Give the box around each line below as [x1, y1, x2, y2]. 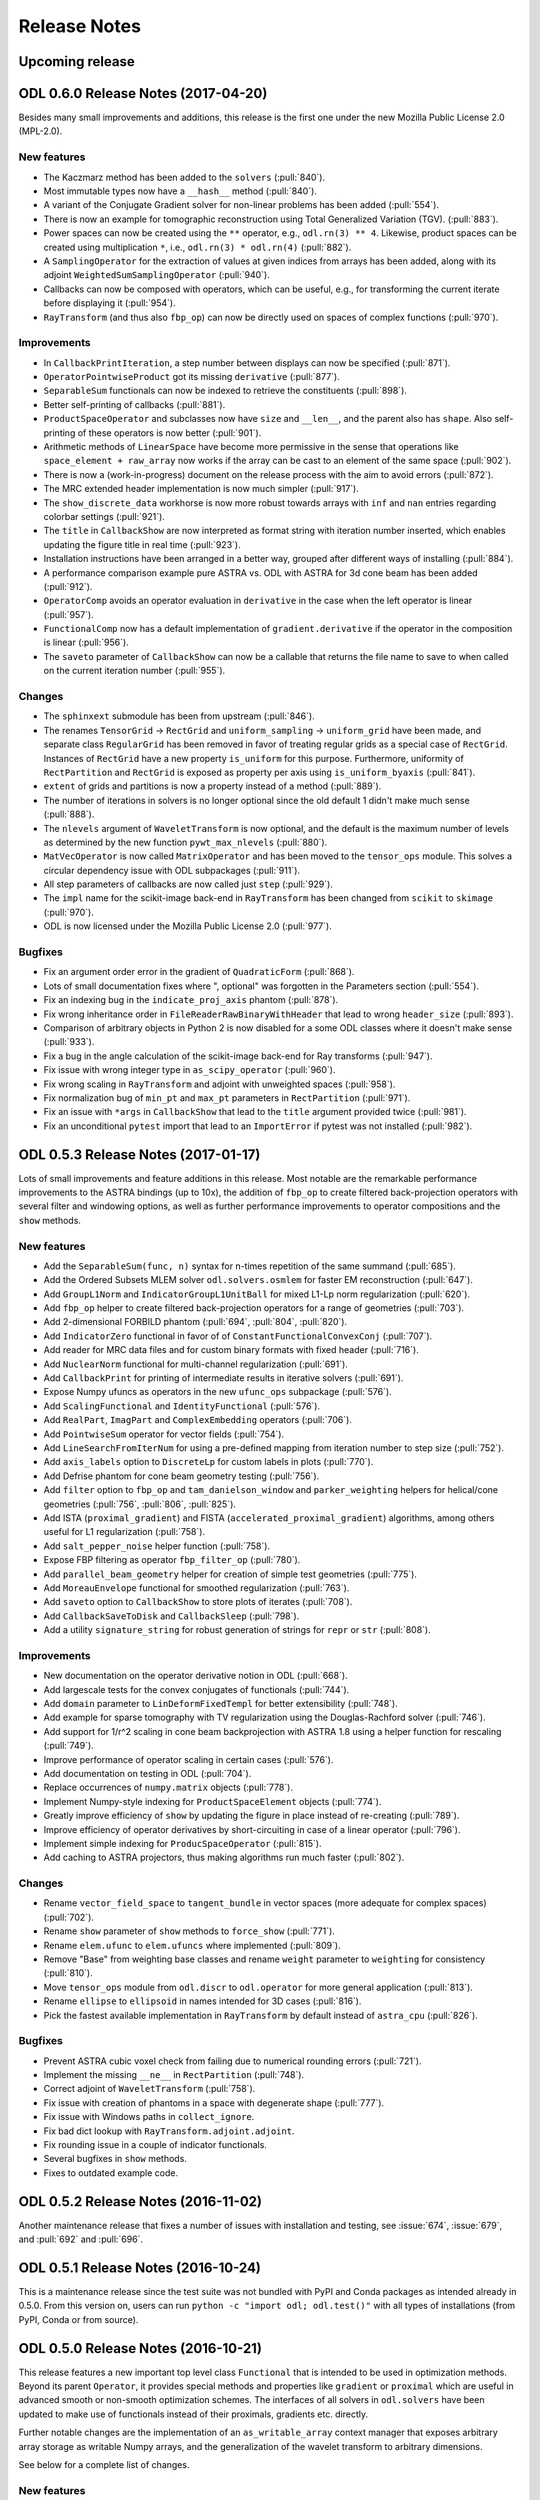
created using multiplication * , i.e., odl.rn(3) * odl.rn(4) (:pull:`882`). [43, 241, 352, 253]
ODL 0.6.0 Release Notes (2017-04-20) [18, 85, 268, 102]
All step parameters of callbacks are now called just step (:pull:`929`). [43, 878, 334, 890]
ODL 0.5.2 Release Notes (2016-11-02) [18, 2193, 262, 2210]
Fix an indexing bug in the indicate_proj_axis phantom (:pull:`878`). [43, 994, 339, 1006]
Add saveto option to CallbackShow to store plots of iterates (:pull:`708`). [43, 1596, 353, 1608]
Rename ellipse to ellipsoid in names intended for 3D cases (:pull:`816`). [43, 1995, 362, 2007]
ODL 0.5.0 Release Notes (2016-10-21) [18, 2340, 262, 2357]
